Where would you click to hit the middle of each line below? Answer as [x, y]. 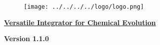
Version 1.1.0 [27, 38]
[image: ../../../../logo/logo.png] [84, 7]
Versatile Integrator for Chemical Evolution [80, 22]
